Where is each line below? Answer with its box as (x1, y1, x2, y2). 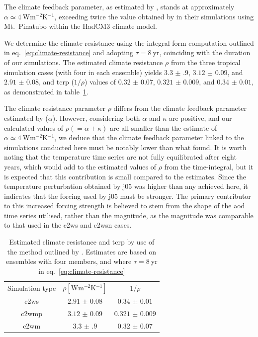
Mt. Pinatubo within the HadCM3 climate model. (4, 21, 157, 31)
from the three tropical (171, 57, 241, 67)
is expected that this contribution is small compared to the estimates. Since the (4, 171, 247, 181)
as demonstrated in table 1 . (4, 86, 88, 96)
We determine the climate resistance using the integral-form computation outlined (4, 37, 254, 48)
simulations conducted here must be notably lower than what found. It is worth (4, 142, 247, 152)
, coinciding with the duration (159, 47, 251, 58)
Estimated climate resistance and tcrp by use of (9, 237, 155, 247)
